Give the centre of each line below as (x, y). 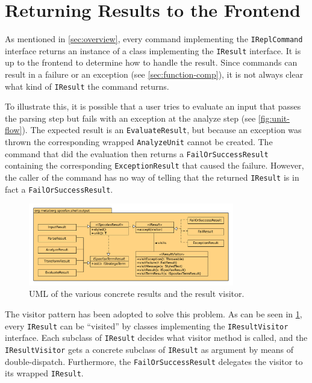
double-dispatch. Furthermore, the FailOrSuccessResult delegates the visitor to (154, 361)
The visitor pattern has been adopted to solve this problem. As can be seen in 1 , (154, 314)
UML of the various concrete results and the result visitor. (137, 294)
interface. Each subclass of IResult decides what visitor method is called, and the (156, 338)
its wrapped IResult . (44, 373)
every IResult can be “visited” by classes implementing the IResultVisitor (147, 325)
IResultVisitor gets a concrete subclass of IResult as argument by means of (149, 349)
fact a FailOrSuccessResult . (59, 189)
